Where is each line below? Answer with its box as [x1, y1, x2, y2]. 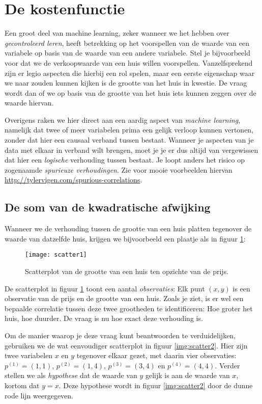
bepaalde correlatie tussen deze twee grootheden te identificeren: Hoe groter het [5, 303, 253, 313]
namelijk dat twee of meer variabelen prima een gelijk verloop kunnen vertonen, [5, 124, 254, 135]
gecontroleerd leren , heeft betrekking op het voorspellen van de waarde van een [5, 37, 250, 48]
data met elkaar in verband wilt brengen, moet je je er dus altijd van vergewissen [5, 144, 258, 155]
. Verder [215, 360, 240, 370]
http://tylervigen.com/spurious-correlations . [5, 174, 142, 185]
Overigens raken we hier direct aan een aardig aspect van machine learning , [5, 114, 241, 125]
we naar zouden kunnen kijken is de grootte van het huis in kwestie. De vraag [5, 77, 247, 88]
